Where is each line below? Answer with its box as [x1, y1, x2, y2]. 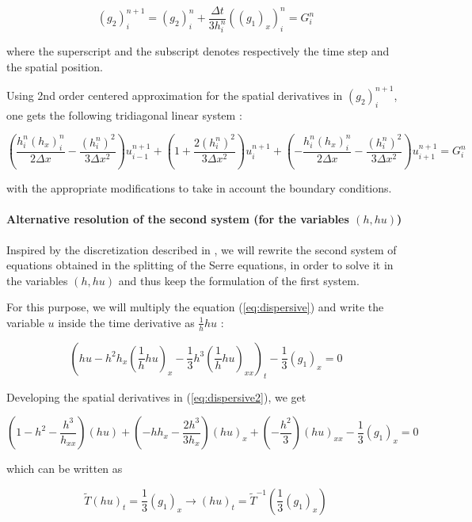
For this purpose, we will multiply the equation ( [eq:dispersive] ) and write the [6, 299, 384, 315]
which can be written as [6, 460, 123, 477]
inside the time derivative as [58, 314, 195, 330]
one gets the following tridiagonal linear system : [6, 106, 242, 123]
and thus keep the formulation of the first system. [118, 272, 360, 288]
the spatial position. [6, 58, 103, 74]
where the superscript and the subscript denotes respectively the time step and [6, 43, 390, 59]
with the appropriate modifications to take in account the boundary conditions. [6, 180, 392, 196]
